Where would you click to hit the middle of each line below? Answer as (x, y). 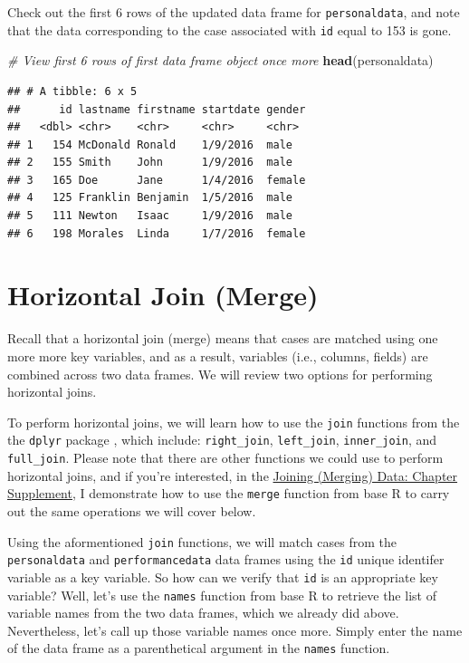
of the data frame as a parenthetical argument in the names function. (199, 648)
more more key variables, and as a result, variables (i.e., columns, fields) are (218, 356)
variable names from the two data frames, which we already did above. (203, 613)
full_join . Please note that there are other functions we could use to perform (225, 458)
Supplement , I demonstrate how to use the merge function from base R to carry (229, 493)
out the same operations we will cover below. (132, 510)
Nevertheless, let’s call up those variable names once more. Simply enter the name (235, 630)
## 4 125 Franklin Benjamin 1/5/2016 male (150, 198)
